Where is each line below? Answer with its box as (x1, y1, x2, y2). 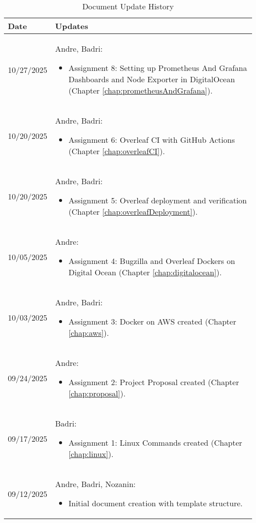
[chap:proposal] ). (68, 388, 126, 399)
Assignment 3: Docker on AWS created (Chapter (68, 316, 236, 327)
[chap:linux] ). (68, 448, 114, 459)
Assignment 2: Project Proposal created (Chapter (68, 376, 239, 388)
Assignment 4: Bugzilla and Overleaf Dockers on (68, 255, 235, 266)
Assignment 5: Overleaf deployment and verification (68, 195, 247, 206)
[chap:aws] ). (68, 327, 109, 338)
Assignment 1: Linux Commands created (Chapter (68, 437, 242, 448)
